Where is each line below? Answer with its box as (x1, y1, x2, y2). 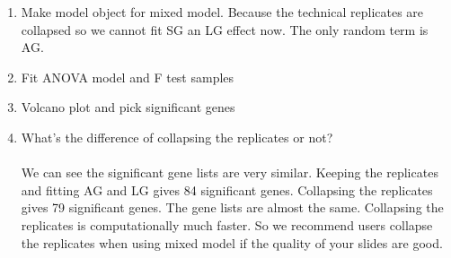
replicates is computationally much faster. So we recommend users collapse (21, 215, 433, 234)
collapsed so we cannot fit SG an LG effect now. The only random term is (21, 20, 429, 39)
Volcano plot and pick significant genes (21, 98, 235, 116)
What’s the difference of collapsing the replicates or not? (21, 127, 333, 146)
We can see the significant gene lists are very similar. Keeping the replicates (21, 163, 438, 182)
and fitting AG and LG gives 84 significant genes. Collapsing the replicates (21, 180, 433, 199)
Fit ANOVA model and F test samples (21, 67, 234, 86)
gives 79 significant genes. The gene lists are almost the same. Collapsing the (21, 198, 444, 217)
